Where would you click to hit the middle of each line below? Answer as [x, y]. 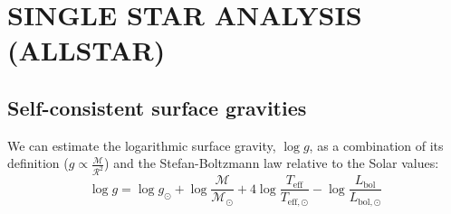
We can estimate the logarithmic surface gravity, [142, 145]
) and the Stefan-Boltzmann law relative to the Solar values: [272, 163]
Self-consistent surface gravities [157, 107]
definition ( [38, 163]
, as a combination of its [376, 145]
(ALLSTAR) [86, 50]
